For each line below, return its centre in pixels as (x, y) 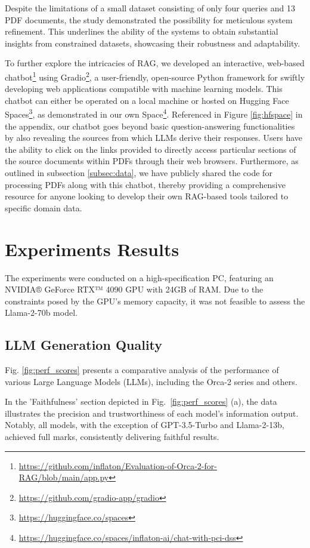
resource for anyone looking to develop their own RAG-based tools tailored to (147, 196)
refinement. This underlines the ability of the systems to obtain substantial (142, 31)
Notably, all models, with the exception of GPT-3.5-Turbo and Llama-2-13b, (145, 425)
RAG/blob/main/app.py (64, 477)
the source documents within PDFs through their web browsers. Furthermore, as (152, 161)
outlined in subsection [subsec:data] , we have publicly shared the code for (139, 173)
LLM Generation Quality (84, 345)
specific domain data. (44, 207)
